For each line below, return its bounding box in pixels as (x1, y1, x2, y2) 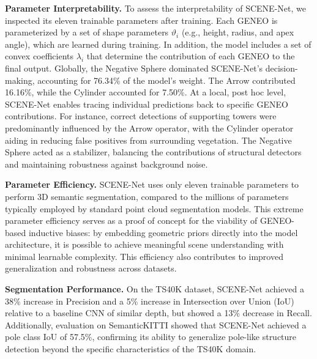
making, (5, 73, 35, 86)
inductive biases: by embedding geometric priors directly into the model (28, 226, 298, 239)
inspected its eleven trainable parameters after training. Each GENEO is (5, 13, 278, 26)
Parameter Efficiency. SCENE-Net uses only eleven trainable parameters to (5, 178, 299, 191)
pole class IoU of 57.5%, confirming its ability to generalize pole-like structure (5, 330, 297, 343)
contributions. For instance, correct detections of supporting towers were (5, 109, 277, 122)
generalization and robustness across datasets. (5, 262, 177, 275)
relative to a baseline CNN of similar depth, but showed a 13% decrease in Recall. (5, 306, 312, 319)
